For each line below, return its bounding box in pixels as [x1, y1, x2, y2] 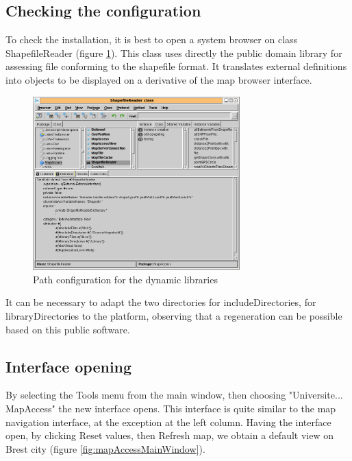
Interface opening [5, 355, 132, 377]
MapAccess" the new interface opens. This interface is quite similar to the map [5, 401, 336, 416]
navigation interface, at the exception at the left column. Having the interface [5, 414, 331, 429]
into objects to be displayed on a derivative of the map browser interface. [5, 72, 312, 86]
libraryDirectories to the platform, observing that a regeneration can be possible [5, 309, 342, 323]
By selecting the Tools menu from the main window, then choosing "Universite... [5, 388, 343, 402]
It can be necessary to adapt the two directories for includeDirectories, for [5, 295, 316, 309]
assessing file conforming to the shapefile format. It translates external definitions [5, 59, 347, 73]
